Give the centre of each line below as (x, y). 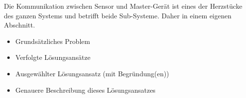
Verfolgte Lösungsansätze (53, 57)
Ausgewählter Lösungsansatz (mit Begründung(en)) (92, 73)
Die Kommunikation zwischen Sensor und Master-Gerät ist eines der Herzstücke (123, 6)
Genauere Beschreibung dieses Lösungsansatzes (85, 90)
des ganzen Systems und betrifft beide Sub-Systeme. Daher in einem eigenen (118, 15)
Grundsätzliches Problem (53, 41)
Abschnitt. (19, 25)
